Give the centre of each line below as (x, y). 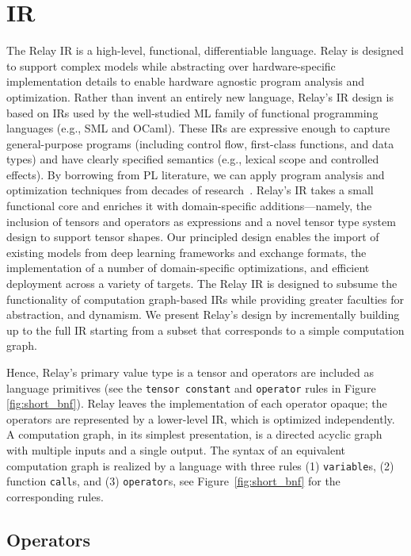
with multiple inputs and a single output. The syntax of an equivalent (176, 450)
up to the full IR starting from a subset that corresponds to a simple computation (205, 330)
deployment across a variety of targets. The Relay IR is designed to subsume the (202, 284)
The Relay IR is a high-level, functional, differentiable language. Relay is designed (205, 50)
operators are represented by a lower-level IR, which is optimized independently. (201, 418)
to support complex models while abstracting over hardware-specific (171, 65)
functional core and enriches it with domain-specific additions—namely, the (189, 206)
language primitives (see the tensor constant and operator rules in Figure (191, 387)
